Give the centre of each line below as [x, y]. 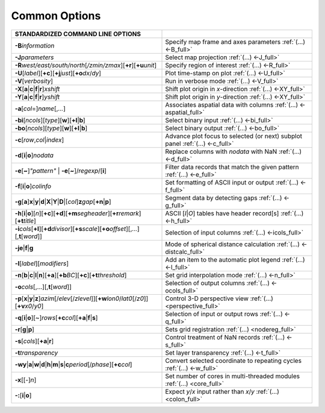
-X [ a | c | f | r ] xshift [37, 89]
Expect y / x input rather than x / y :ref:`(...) [222, 391]
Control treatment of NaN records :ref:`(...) [225, 337]
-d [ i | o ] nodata [34, 155]
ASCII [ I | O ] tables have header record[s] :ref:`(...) [234, 213]
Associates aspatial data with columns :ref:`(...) [232, 104]
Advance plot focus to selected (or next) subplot [234, 136]
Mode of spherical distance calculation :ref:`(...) [233, 244]
